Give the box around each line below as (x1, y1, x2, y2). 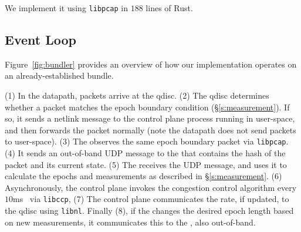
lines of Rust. (146, 2, 193, 14)
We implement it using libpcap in (5, 2, 128, 14)
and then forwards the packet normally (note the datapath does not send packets (5, 123, 296, 136)
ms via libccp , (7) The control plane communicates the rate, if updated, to (13, 193, 289, 205)
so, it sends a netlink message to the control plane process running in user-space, (5, 112, 295, 125)
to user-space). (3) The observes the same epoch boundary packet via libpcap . (5, 135, 289, 147)
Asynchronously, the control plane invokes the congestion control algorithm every (5, 181, 297, 193)
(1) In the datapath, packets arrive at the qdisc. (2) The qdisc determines (5, 89, 269, 102)
